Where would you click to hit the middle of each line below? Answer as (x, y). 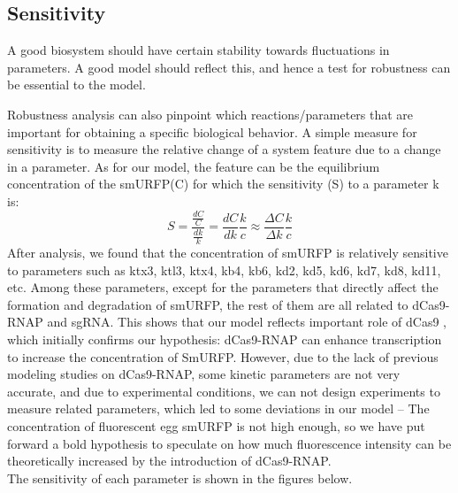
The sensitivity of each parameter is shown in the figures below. (180, 478)
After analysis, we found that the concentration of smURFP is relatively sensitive (228, 253)
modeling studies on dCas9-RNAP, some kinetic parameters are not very (204, 374)
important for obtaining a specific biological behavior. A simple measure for (212, 131)
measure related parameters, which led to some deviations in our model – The (218, 408)
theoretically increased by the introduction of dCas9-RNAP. (169, 461)
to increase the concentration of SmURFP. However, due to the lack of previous (223, 356)
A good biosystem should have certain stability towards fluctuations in (198, 50)
